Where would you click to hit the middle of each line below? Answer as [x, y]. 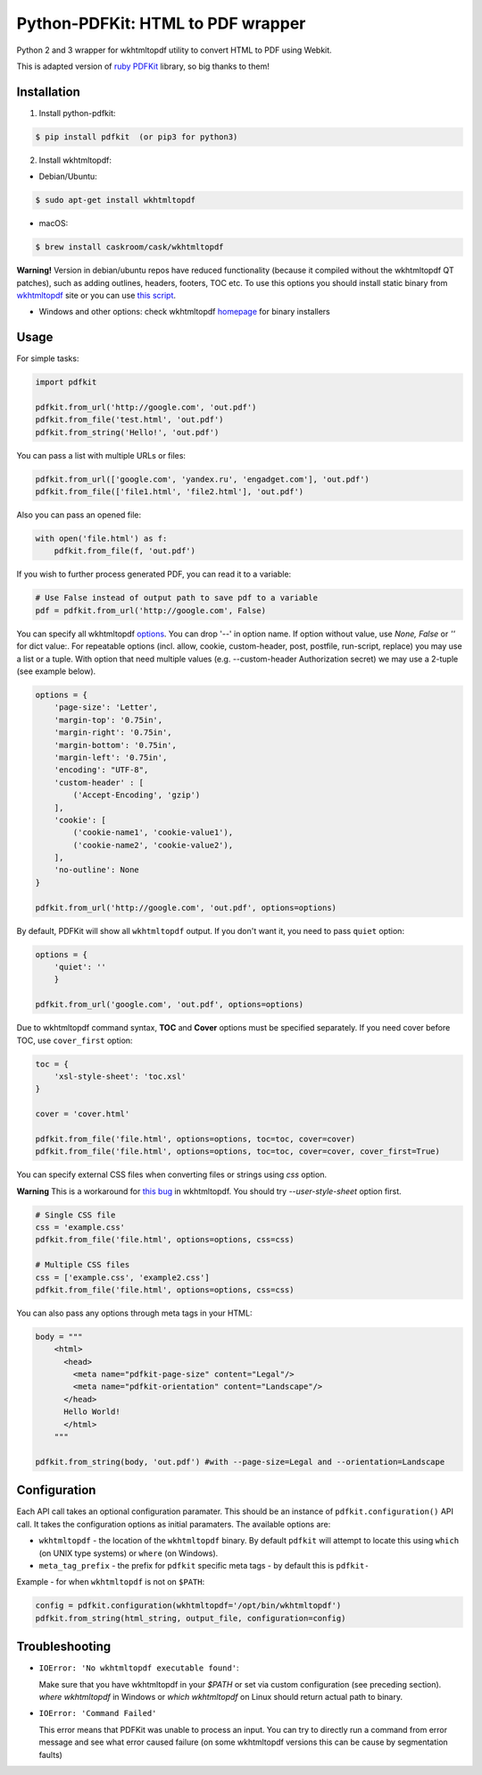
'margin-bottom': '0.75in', [116, 745]
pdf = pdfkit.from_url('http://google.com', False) [151, 610]
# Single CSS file [75, 1215]
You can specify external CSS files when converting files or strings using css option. [172, 1174]
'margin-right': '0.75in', [113, 732]
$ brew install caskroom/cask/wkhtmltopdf [129, 247]
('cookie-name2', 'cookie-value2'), [153, 845]
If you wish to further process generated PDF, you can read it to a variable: [154, 574]
